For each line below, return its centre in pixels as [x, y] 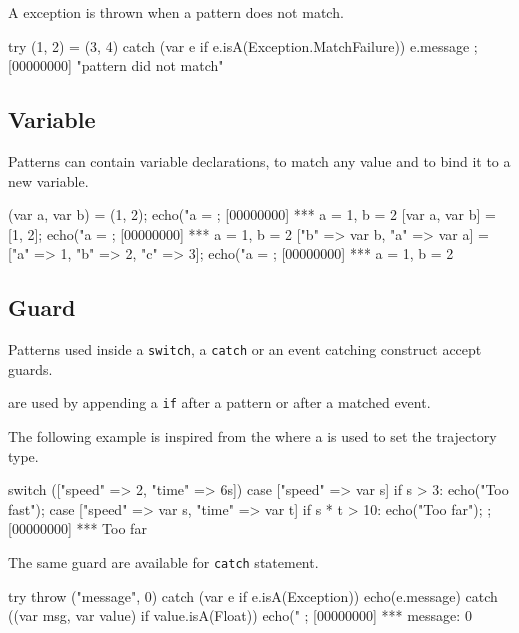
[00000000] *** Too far [77, 528]
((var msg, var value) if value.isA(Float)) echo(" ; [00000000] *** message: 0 [240, 615]
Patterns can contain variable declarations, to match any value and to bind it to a [259, 160]
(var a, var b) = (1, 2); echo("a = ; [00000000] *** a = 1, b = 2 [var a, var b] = [252, 214]
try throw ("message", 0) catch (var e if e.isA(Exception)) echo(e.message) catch [253, 595]
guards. [30, 368]
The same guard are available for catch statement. [163, 562]
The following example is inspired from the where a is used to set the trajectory [252, 436]
